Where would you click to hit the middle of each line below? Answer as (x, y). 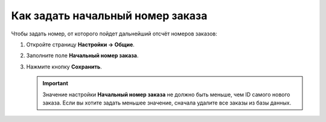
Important (56, 84)
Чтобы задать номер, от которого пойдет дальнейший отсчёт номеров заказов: (114, 34)
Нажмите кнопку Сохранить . (64, 67)
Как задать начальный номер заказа (109, 16)
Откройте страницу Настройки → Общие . (81, 44)
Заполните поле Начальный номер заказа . (82, 56)
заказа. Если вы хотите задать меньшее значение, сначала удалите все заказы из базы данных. (167, 103)
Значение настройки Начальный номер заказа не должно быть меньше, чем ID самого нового (166, 94)
